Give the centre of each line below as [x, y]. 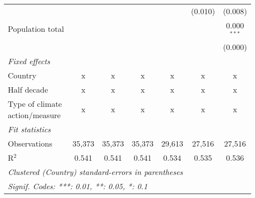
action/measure [34, 115]
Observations [30, 143]
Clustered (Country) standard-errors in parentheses [95, 172]
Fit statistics [29, 129]
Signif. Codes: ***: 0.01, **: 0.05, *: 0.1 [78, 186]
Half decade [28, 89]
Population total [36, 29]
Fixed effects [29, 61]
